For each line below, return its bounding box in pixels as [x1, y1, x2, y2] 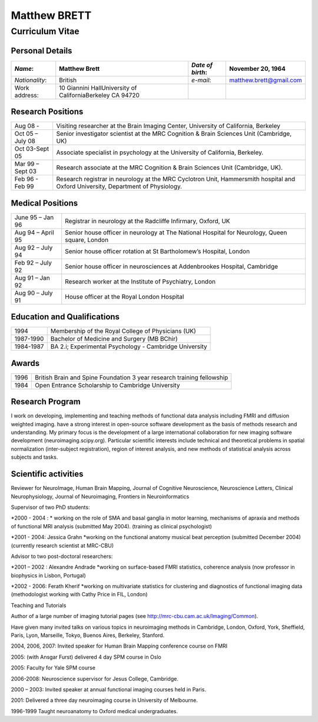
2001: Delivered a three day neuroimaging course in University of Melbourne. [11, 697, 198, 704]
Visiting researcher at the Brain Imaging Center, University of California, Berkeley [56, 122, 281, 130]
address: [14, 91, 39, 99]
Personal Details [11, 45, 72, 55]
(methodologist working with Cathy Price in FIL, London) [11, 591, 148, 598]
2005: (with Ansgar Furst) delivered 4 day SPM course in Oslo [11, 653, 161, 661]
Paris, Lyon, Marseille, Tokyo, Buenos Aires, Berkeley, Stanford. [11, 632, 165, 639]
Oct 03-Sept [14, 145, 49, 153]
